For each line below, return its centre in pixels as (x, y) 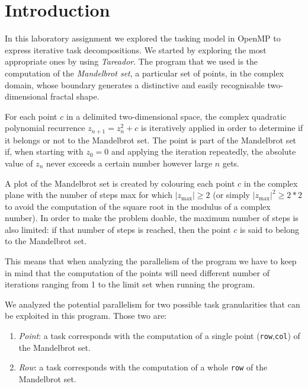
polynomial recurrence (45, 128)
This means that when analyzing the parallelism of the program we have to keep (151, 261)
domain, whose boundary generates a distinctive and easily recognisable (135, 84)
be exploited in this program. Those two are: (86, 316)
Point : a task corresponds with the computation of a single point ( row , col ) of (159, 336)
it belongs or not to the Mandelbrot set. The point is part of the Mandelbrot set (151, 140)
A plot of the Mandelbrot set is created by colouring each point (120, 183)
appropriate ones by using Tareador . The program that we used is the (131, 61)
